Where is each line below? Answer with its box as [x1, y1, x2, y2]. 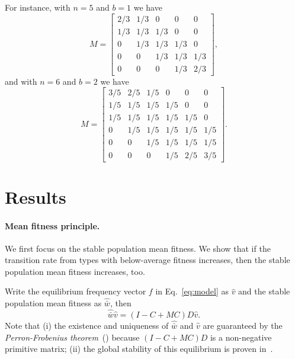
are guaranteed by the [203, 319, 283, 332]
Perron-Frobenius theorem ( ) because [5, 331, 140, 343]
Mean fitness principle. [5, 219, 100, 232]
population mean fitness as [5, 297, 102, 309]
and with [5, 75, 37, 87]
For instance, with [5, 1, 70, 13]
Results [5, 184, 66, 209]
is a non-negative [210, 331, 272, 343]
